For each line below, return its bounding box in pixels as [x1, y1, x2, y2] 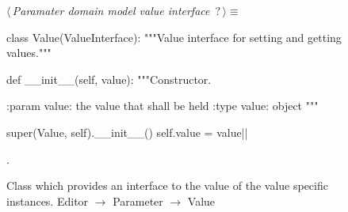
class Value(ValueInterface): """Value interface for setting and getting [6, 28, 342, 45]
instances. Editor [6, 192, 89, 209]
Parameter [113, 192, 163, 209]
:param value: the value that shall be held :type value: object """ [6, 97, 319, 114]
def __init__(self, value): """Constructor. [6, 70, 212, 87]
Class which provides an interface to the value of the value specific [6, 177, 328, 194]
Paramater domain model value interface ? [12, 2, 221, 18]
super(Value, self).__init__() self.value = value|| [6, 123, 248, 140]
